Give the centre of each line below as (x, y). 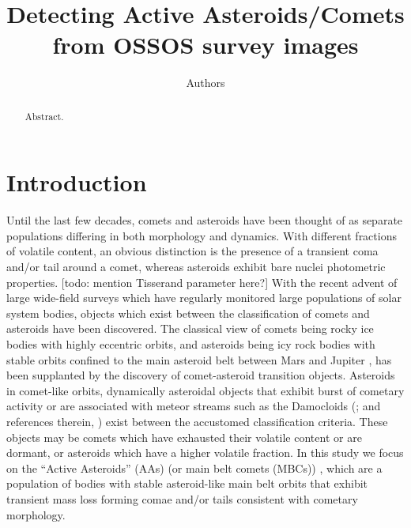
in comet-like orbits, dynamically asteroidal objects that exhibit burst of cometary (205, 390)
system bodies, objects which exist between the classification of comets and (188, 313)
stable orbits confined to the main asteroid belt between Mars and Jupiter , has (199, 359)
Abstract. (44, 116)
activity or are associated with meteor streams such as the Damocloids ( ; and (194, 406)
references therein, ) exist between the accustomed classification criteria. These (197, 422)
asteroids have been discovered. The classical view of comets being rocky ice (190, 328)
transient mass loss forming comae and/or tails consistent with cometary (182, 498)
